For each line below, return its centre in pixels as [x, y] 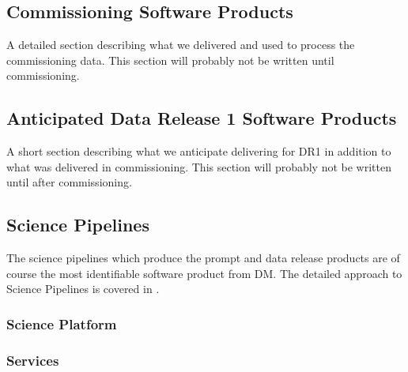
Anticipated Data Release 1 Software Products [202, 118]
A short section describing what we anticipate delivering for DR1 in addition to [199, 151]
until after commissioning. [69, 182]
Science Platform [62, 323]
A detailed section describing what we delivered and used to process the [181, 45]
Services [33, 360]
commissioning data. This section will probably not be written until [170, 60]
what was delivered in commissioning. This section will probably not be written [199, 166]
